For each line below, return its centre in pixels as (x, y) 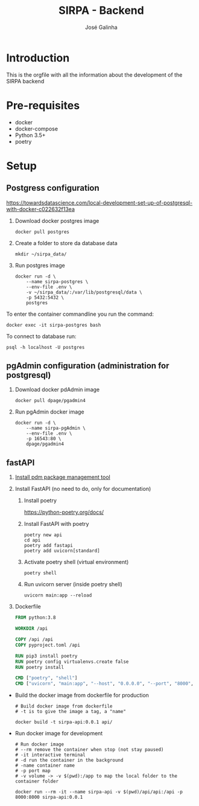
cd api (32, 540)
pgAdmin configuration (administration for (88, 366)
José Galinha (101, 27)
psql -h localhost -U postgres (46, 347)
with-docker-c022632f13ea (41, 209)
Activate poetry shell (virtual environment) (76, 562)
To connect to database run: (41, 336)
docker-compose (36, 129)
